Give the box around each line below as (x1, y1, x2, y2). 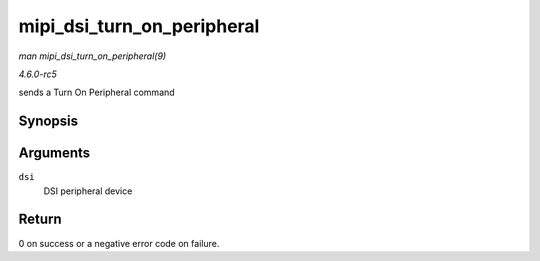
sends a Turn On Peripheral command (18, 86, 175, 99)
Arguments (18, 145, 91, 162)
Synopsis (18, 113, 79, 130)
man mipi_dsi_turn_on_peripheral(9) (18, 50, 167, 62)
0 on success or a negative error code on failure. (18, 237, 220, 249)
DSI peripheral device (43, 185, 133, 197)
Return (18, 211, 62, 228)
